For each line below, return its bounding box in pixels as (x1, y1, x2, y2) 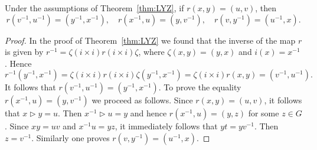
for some (248, 107, 279, 119)
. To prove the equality (158, 81, 241, 93)
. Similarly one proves (31, 131, 110, 144)
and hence (130, 107, 167, 119)
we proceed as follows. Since (91, 94, 193, 106)
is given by (5, 45, 44, 58)
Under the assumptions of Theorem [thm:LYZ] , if (5, 2, 184, 14)
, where (138, 45, 165, 58)
